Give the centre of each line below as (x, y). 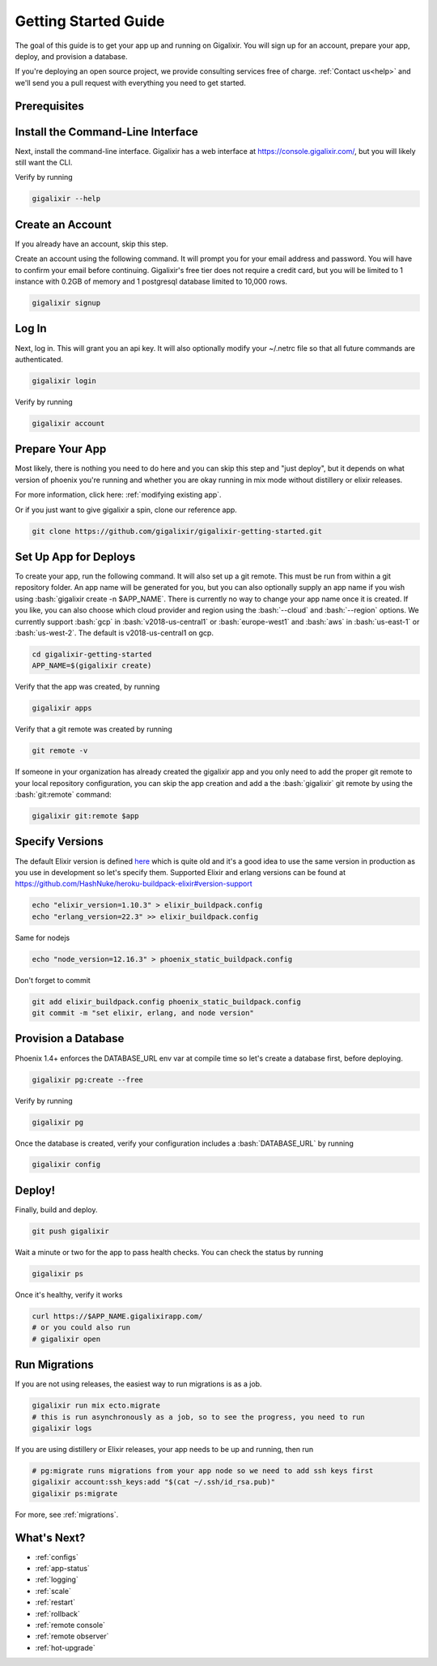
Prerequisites (49, 106)
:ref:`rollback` (57, 1613)
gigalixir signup (66, 303)
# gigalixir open (66, 1339)
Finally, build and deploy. (56, 1209)
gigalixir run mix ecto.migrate (96, 1405)
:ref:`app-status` (63, 1568)
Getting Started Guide (90, 21)
